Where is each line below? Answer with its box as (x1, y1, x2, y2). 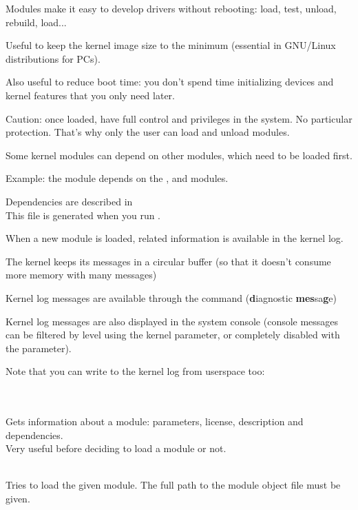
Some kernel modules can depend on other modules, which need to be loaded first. (6, 147, 352, 162)
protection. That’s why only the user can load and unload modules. (6, 125, 290, 139)
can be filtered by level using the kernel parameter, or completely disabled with (6, 327, 340, 342)
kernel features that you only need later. (6, 88, 175, 102)
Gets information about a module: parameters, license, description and (6, 414, 304, 429)
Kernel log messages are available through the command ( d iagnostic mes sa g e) (6, 290, 337, 305)
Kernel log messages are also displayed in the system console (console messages (6, 314, 339, 328)
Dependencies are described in (6, 194, 133, 208)
